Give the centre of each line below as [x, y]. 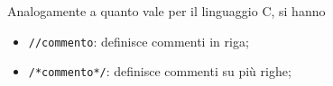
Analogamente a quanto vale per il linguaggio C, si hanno [166, 11]
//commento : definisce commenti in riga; [139, 41]
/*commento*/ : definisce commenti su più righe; [160, 71]
